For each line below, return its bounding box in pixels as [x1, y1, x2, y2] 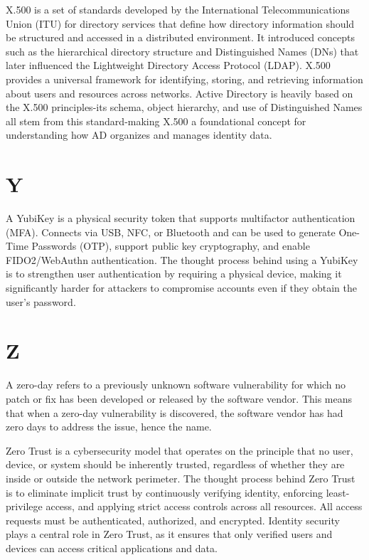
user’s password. [6, 294, 76, 309]
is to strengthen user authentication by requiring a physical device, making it [6, 266, 342, 281]
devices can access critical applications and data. [6, 540, 218, 555]
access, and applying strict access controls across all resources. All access [46, 499, 363, 514]
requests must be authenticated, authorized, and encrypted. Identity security [6, 512, 340, 527]
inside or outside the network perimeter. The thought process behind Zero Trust [6, 470, 355, 485]
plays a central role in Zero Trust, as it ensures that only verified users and [6, 527, 333, 541]
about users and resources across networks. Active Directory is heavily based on [6, 85, 353, 100]
